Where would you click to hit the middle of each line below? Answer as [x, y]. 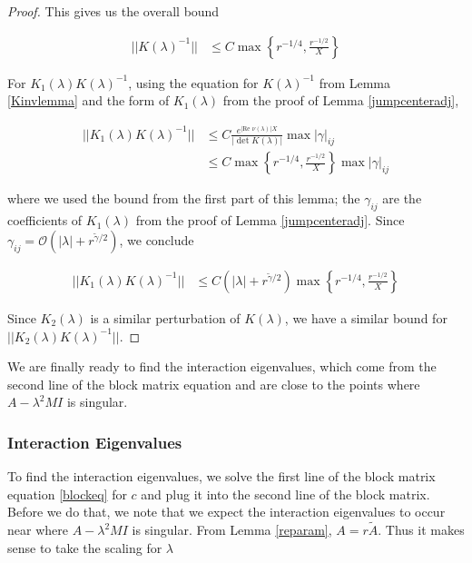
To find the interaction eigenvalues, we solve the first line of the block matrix [221, 476]
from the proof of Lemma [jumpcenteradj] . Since [270, 220]
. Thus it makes [421, 530]
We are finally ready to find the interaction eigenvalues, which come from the [222, 366]
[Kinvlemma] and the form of [88, 100]
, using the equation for [193, 82]
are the [402, 198]
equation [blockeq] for [67, 494]
